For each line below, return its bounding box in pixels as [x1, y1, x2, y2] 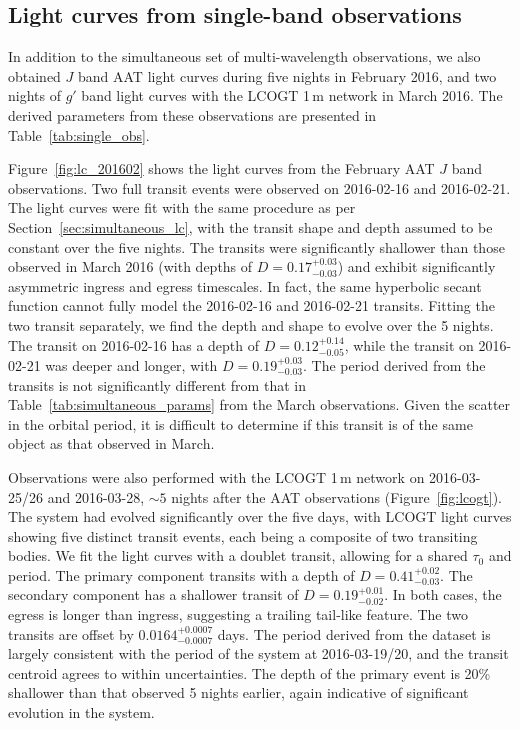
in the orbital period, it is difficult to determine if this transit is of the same [8, 413, 473, 434]
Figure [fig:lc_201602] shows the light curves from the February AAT [8, 158, 435, 179]
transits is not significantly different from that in [8, 374, 306, 395]
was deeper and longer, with [45, 354, 218, 375]
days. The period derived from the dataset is [217, 623, 491, 644]
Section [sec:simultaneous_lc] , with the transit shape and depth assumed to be [8, 216, 493, 237]
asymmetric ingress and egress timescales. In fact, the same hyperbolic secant [8, 275, 482, 296]
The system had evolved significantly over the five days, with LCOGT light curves [8, 506, 512, 527]
